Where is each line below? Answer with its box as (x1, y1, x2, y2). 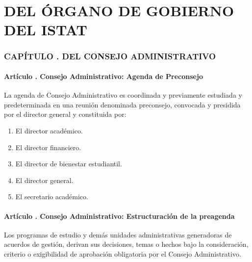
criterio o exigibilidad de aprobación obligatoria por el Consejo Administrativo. (4, 248, 241, 259)
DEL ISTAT (4, 20, 87, 40)
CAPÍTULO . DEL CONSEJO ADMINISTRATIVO (4, 50, 216, 62)
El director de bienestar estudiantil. (15, 158, 122, 169)
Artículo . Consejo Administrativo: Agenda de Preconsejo (4, 71, 203, 81)
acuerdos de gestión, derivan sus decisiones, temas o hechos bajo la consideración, (4, 239, 249, 249)
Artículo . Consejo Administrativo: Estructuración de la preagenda (4, 210, 235, 221)
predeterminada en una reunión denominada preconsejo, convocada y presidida (4, 99, 241, 109)
